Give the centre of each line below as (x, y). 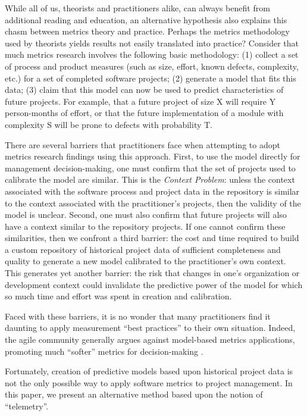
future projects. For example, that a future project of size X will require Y (140, 101)
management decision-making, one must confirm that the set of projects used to (150, 168)
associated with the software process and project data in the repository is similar (152, 191)
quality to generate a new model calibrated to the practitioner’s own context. (145, 261)
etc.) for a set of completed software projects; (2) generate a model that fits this (151, 78)
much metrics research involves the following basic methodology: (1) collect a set (152, 54)
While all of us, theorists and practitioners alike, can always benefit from (137, 8)
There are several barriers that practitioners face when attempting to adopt (142, 144)
